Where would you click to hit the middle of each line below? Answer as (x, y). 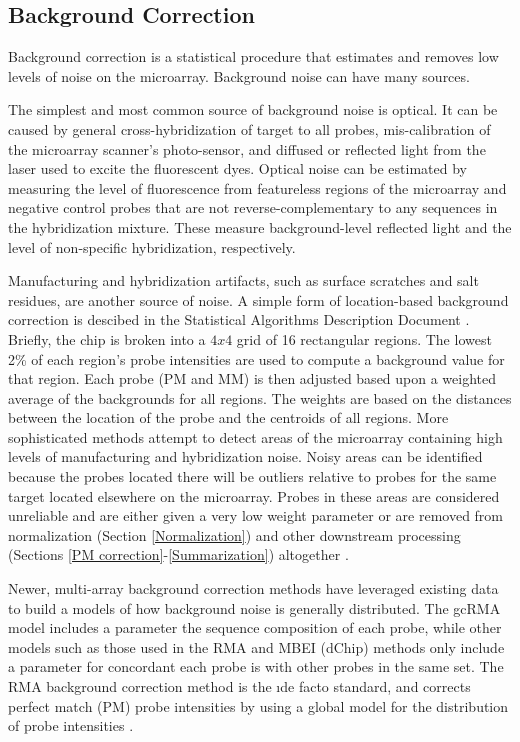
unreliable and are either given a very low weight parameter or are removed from (256, 515)
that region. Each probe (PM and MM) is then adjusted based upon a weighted (252, 378)
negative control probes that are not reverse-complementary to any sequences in (253, 207)
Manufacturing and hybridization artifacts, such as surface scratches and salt (243, 280)
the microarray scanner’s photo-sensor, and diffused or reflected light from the (247, 148)
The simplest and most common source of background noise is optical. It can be (253, 109)
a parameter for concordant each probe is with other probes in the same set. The (256, 666)
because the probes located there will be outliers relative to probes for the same (252, 476)
